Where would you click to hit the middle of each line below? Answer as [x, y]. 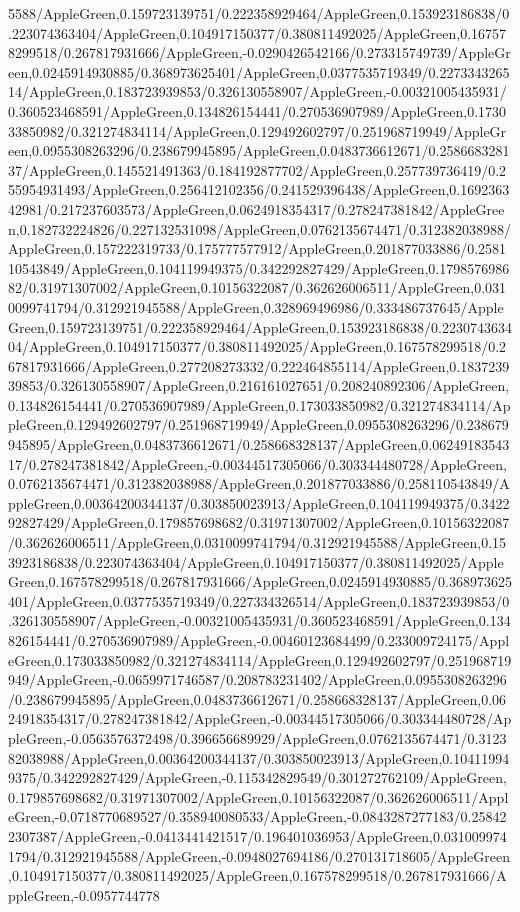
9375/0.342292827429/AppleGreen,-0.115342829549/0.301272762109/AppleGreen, [257, 777]
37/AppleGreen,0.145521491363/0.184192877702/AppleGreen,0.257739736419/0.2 [257, 169]
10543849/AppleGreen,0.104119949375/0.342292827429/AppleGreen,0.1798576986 [259, 267]
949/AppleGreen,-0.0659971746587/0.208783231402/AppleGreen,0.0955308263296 [257, 679]
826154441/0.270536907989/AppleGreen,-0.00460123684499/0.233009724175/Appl [259, 640]
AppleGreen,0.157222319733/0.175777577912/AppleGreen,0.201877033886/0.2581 [257, 248]
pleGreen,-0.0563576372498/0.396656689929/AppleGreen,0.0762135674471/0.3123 [257, 737]
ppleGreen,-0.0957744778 [84, 894]
